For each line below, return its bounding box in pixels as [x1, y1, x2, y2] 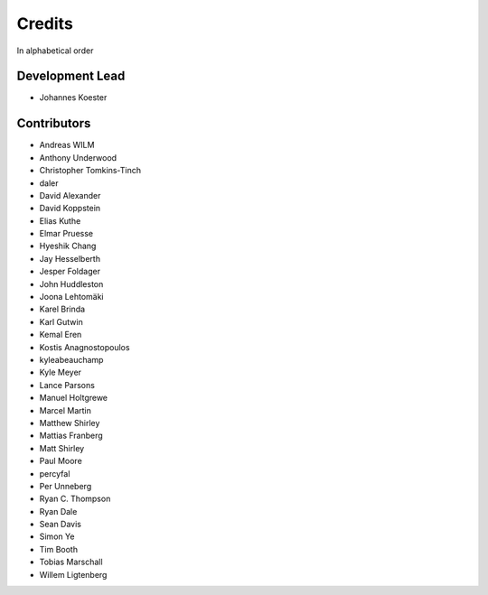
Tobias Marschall [39, 556, 103, 568]
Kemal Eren [39, 330, 82, 340]
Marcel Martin [39, 404, 92, 415]
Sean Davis [39, 519, 81, 530]
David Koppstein [39, 203, 101, 214]
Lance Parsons [39, 379, 95, 390]
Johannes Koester [39, 92, 108, 103]
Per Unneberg [39, 480, 92, 491]
